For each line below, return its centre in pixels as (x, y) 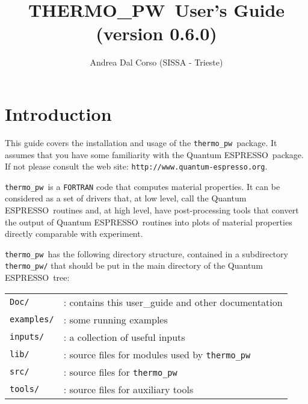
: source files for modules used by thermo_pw (157, 354)
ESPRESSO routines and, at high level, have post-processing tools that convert (152, 210)
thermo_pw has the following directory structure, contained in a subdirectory (146, 253)
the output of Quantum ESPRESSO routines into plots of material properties (149, 222)
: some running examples (115, 319)
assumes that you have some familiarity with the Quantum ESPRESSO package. (154, 154)
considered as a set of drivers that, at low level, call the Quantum (126, 198)
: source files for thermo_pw (120, 372)
